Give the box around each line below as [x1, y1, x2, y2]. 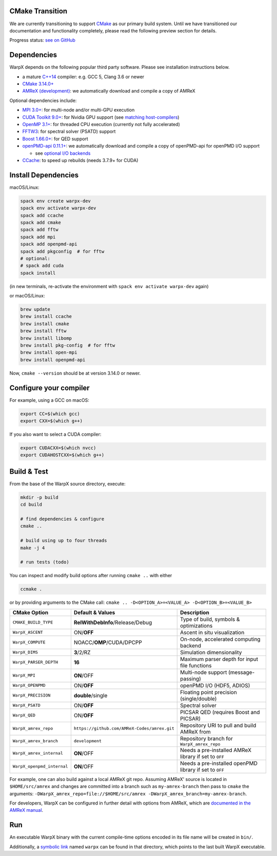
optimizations [180, 622, 213, 629]
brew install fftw [20, 328, 67, 334]
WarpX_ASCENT [12, 630, 43, 635]
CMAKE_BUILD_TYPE [12, 620, 53, 625]
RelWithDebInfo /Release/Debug [73, 619, 152, 626]
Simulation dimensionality [180, 649, 242, 656]
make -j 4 [20, 545, 45, 550]
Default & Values [73, 609, 115, 616]
